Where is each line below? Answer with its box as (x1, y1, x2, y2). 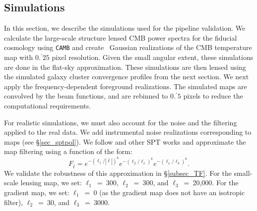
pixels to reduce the (183, 91, 243, 101)
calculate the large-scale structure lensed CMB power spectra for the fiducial (4, 32, 237, 43)
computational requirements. (4, 101, 91, 111)
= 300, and (133, 177, 169, 188)
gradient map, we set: (4, 187, 69, 197)
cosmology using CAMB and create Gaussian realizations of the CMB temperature (4, 42, 252, 53)
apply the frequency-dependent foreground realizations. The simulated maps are (4, 81, 247, 91)
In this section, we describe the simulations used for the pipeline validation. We (4, 23, 246, 33)
